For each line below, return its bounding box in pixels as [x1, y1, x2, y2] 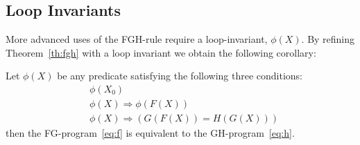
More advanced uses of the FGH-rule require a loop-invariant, [6, 32, 268, 46]
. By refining [301, 32, 355, 46]
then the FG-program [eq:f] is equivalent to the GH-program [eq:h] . [6, 126, 295, 140]
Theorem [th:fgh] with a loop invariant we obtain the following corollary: [6, 45, 316, 59]
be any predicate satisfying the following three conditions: [57, 68, 302, 83]
